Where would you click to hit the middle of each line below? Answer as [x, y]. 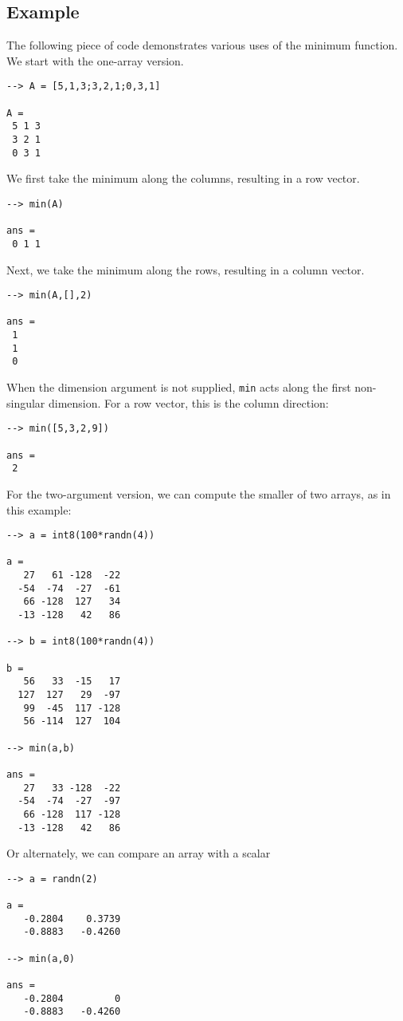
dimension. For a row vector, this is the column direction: [189, 402]
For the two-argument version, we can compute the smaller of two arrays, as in [199, 493]
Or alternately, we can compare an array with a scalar [139, 853]
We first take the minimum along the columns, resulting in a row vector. [183, 178]
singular [26, 402]
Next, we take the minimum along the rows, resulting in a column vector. [186, 269]
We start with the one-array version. [95, 60]
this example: [39, 509]
